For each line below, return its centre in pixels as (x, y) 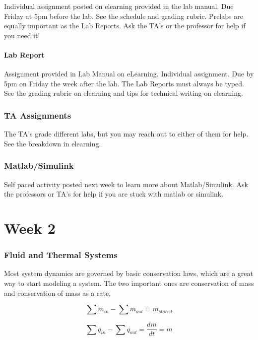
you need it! (22, 35)
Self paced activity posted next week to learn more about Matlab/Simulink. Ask (126, 184)
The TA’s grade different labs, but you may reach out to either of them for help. (126, 134)
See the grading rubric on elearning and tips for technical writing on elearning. (124, 93)
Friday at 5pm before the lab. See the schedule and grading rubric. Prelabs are (124, 16)
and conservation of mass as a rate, (58, 293)
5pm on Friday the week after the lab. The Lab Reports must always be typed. (124, 83)
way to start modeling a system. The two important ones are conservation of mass (129, 283)
